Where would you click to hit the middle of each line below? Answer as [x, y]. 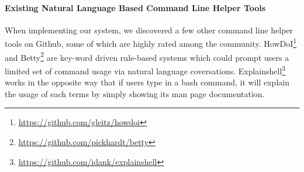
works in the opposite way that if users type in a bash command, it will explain [147, 82]
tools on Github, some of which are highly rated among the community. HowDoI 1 [151, 43]
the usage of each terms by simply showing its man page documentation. [135, 93]
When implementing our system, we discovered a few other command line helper [149, 30]
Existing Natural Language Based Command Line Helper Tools [135, 7]
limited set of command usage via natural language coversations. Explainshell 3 [145, 70]
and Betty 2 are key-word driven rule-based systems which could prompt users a [147, 56]
